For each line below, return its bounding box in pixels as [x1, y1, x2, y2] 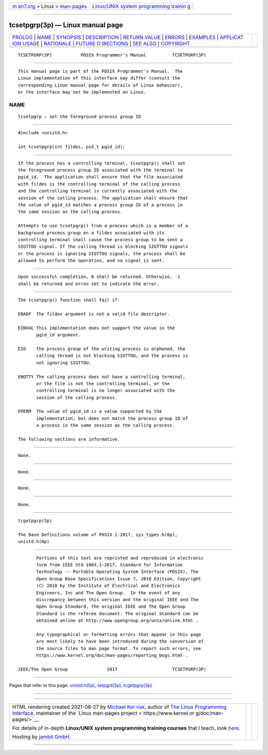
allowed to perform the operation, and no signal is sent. [18, 258, 165, 264]
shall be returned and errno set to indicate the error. [18, 281, 160, 286]
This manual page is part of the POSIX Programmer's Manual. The [18, 68, 183, 74]
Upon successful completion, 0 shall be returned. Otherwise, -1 [18, 274, 181, 280]
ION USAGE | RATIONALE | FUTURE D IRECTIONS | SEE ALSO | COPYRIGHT [12, 40, 191, 47]
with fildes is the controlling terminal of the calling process [18, 181, 181, 187]
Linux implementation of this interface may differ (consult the [18, 75, 181, 81]
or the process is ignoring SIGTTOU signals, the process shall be [18, 251, 186, 256]
